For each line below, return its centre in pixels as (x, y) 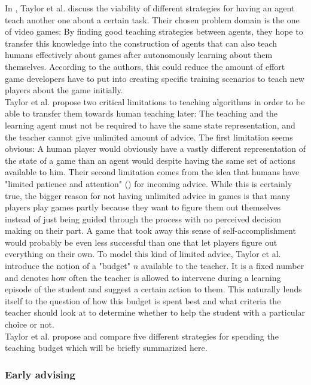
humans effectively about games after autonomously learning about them (139, 55)
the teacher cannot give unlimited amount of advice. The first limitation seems (149, 137)
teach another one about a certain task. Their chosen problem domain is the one (152, 19)
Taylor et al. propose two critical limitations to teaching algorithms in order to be (155, 101)
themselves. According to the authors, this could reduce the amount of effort (145, 66)
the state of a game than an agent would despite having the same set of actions (150, 160)
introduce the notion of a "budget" (68, 266)
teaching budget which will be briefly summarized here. (106, 348)
